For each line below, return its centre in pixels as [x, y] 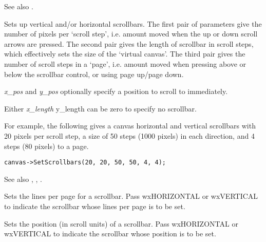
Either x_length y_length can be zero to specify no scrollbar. [100, 108]
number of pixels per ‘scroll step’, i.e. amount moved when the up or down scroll [131, 34]
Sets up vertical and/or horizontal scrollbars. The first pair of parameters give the [133, 23]
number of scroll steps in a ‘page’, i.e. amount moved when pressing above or [125, 63]
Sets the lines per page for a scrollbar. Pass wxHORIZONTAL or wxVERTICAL [131, 196]
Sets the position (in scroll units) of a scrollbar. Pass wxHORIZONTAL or [121, 223]
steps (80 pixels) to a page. [46, 146]
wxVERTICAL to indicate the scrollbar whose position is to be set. [110, 234]
